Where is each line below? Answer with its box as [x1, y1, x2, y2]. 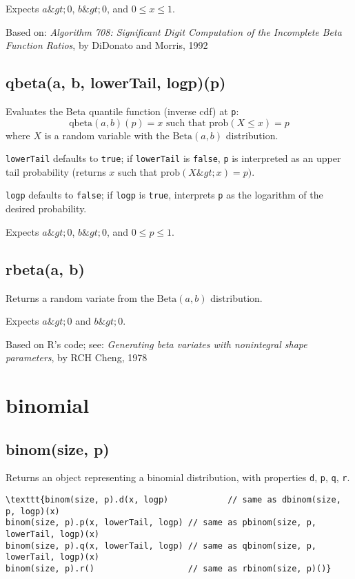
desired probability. [6, 201, 87, 216]
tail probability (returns [6, 164, 106, 179]
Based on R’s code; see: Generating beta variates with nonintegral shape [6, 336, 307, 351]
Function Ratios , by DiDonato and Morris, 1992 [6, 38, 208, 52]
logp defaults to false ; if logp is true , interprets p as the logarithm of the [6, 187, 323, 202]
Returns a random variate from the [6, 290, 154, 305]
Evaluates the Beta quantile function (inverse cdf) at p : [6, 103, 239, 118]
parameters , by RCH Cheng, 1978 [6, 350, 148, 365]
